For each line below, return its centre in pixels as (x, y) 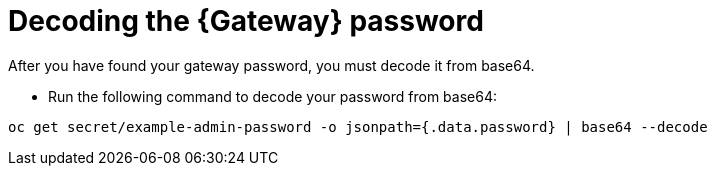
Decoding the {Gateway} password (246, 21)
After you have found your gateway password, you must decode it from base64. (271, 65)
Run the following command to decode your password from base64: (272, 96)
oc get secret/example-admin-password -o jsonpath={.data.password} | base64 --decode (358, 126)
